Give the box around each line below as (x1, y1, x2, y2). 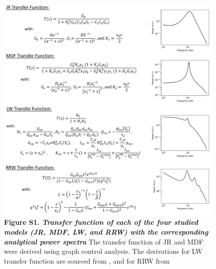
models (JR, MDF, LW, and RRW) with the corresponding (4, 226, 209, 237)
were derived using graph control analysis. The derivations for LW (4, 246, 203, 256)
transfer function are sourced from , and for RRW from (4, 255, 170, 266)
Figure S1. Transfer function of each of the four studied (4, 217, 198, 227)
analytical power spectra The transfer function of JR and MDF (4, 236, 204, 246)
